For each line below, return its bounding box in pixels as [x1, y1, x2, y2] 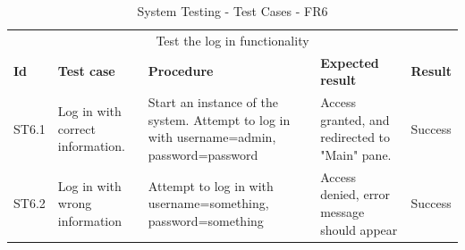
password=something [148, 211, 264, 229]
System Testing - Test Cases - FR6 [137, 2, 328, 20]
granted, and [320, 110, 390, 129]
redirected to [320, 128, 391, 146]
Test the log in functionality [156, 30, 309, 49]
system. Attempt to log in [148, 110, 291, 129]
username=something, [148, 194, 269, 212]
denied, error [320, 185, 391, 204]
